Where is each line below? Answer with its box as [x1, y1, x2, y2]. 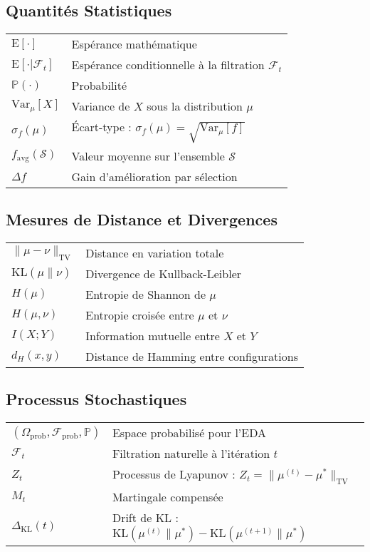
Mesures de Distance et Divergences [6, 208, 277, 230]
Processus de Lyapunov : [112, 466, 236, 483]
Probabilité [71, 77, 127, 94]
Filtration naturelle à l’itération [112, 445, 270, 462]
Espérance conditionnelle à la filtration [71, 56, 265, 73]
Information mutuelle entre [85, 327, 220, 344]
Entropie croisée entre [85, 306, 194, 323]
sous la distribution [147, 98, 243, 115]
